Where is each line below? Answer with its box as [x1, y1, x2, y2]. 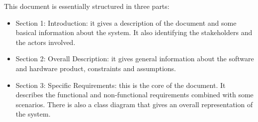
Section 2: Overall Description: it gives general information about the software [15, 53, 254, 64]
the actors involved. [15, 37, 76, 47]
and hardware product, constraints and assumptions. [15, 63, 176, 73]
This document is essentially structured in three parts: [4, 1, 170, 11]
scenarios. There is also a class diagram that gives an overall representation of [15, 99, 253, 109]
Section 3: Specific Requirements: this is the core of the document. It [15, 80, 226, 90]
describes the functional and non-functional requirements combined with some [15, 89, 254, 100]
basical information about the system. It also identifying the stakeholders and [15, 27, 253, 38]
